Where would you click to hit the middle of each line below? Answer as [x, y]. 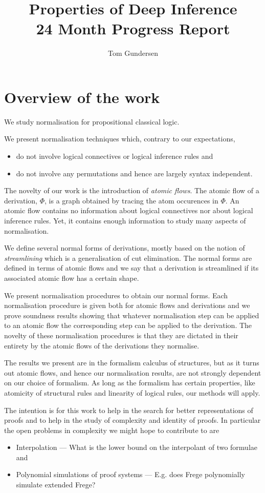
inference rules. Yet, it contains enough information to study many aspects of [125, 220]
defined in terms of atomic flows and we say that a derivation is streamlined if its [131, 268]
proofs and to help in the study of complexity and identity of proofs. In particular [132, 420]
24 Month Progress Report [133, 28]
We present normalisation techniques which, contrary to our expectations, [120, 139]
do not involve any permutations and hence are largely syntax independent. [134, 173]
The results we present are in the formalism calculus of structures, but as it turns [132, 363]
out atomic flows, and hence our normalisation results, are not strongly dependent [133, 372]
